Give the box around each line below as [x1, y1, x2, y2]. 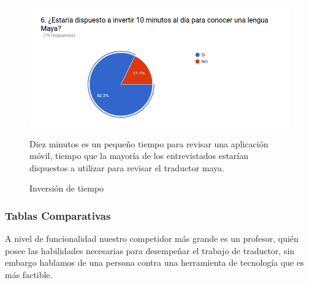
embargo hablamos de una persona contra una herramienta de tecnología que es [5, 256, 304, 269]
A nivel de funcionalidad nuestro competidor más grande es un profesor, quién [5, 232, 299, 245]
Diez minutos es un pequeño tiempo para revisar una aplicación [29, 137, 269, 150]
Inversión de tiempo [29, 182, 104, 195]
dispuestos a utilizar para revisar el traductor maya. [29, 161, 224, 174]
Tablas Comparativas [5, 207, 111, 223]
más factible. [5, 268, 53, 281]
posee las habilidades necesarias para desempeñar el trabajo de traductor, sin [5, 244, 295, 257]
